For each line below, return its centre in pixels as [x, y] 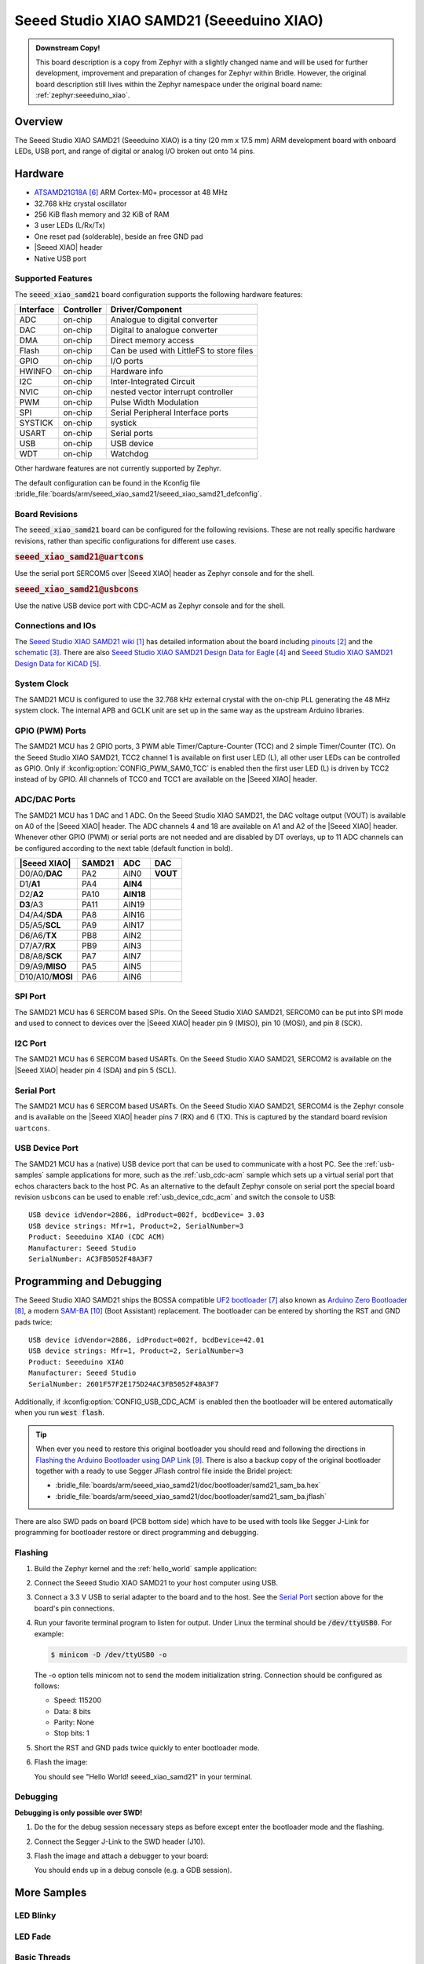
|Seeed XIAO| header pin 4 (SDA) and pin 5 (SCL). [95, 1070]
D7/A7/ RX [38, 946]
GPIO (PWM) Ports [50, 731]
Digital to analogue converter [164, 330]
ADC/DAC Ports [45, 800]
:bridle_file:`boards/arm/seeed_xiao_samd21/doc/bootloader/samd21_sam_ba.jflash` [191, 1496]
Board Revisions [46, 514]
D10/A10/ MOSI [46, 977]
